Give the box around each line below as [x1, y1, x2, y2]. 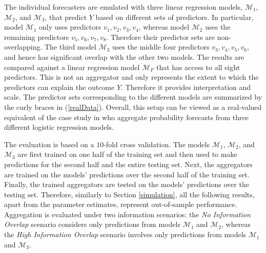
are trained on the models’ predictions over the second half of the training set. [4, 169, 250, 179]
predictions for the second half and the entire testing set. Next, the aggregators [4, 158, 253, 169]
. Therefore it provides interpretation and [121, 81, 251, 92]
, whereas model [138, 21, 190, 32]
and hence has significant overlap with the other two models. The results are [4, 51, 244, 62]
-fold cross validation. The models [104, 139, 210, 149]
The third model [45, 41, 96, 52]
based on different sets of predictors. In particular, [95, 11, 254, 22]
